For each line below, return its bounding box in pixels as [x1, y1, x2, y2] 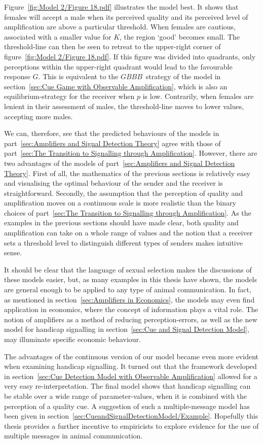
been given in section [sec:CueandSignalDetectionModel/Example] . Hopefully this [4, 411, 258, 421]
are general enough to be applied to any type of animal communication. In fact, [4, 284, 251, 295]
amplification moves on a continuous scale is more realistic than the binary [4, 197, 236, 208]
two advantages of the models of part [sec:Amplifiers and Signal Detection [4, 157, 235, 168]
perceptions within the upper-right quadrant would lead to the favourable [4, 61, 233, 72]
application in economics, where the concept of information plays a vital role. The [4, 304, 258, 315]
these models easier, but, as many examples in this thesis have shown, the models [4, 274, 257, 285]
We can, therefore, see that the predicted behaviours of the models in [4, 128, 219, 139]
